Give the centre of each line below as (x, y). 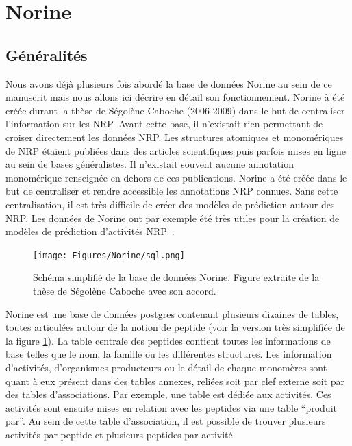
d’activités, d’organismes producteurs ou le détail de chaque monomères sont (166, 367)
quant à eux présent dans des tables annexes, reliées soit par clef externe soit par (175, 381)
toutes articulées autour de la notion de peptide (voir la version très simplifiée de (175, 327)
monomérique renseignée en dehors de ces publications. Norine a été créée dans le (176, 177)
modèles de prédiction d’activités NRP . (90, 231)
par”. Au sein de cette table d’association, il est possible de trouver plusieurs (166, 421)
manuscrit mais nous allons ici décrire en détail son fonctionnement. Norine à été (175, 97)
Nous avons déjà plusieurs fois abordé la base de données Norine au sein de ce (169, 83)
